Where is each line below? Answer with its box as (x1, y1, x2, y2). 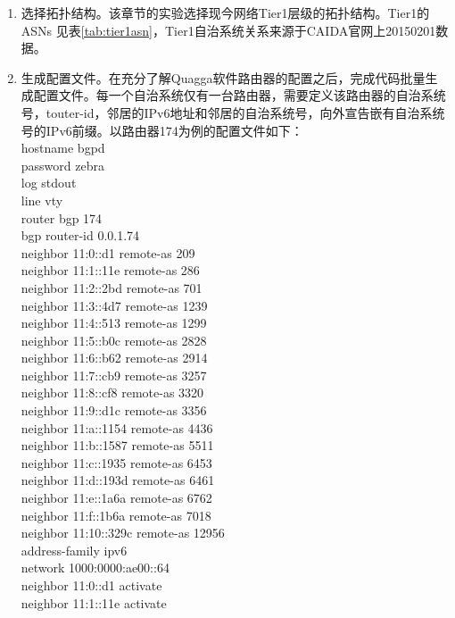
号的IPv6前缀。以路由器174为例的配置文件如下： (21, 121, 303, 139)
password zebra (21, 155, 104, 174)
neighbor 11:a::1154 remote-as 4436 (21, 418, 213, 437)
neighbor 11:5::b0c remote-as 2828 (21, 330, 207, 349)
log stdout (21, 173, 77, 192)
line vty (21, 190, 63, 209)
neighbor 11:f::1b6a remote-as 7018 (21, 505, 211, 524)
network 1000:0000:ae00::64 (21, 558, 170, 577)
